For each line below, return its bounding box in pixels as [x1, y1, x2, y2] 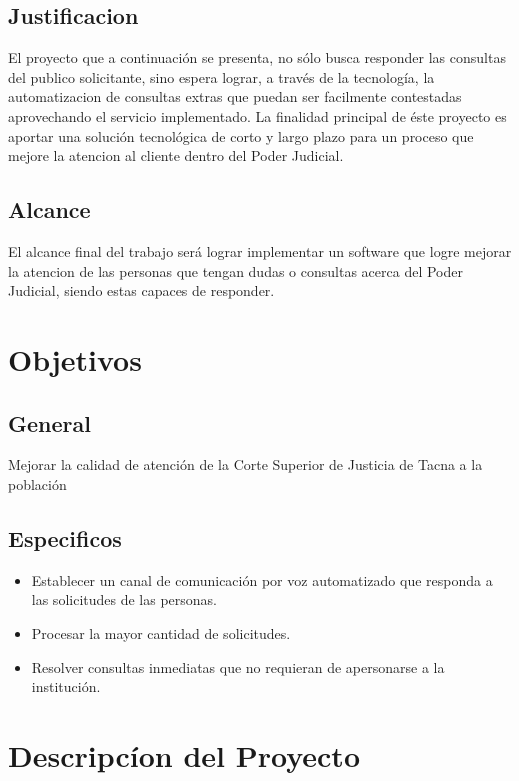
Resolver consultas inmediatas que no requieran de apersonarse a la [31, 656, 445, 677]
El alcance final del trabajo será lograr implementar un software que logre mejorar [8, 240, 512, 261]
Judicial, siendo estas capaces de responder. [8, 280, 275, 301]
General [8, 407, 91, 438]
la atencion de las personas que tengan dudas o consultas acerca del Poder [8, 260, 463, 281]
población [8, 473, 67, 494]
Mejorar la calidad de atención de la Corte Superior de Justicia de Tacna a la [8, 454, 483, 475]
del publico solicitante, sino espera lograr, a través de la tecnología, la [8, 66, 435, 87]
